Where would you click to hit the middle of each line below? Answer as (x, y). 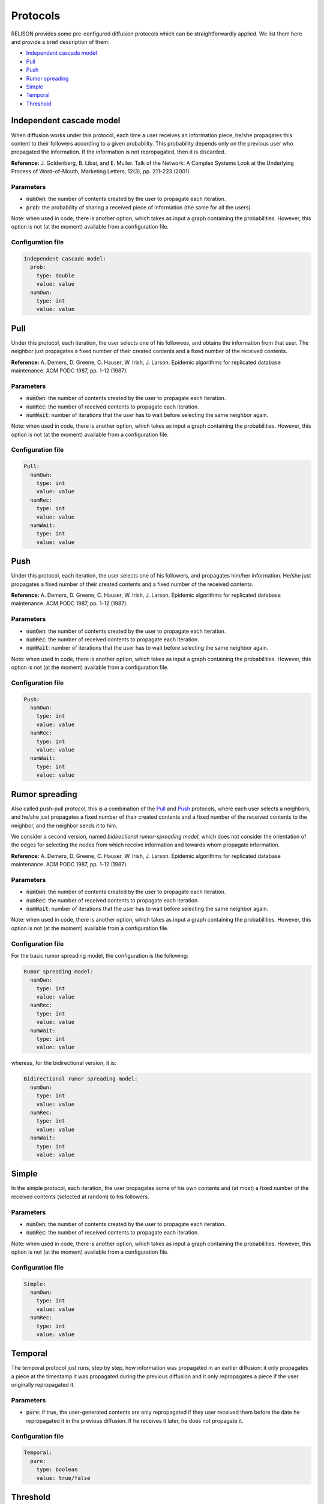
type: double (55, 276)
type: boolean (57, 1470)
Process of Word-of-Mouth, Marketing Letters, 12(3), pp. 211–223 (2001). (101, 171)
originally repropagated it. (43, 1385)
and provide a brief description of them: (60, 42)
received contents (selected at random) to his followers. (80, 1197)
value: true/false (63, 1478)
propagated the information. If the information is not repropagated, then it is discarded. (118, 152)
